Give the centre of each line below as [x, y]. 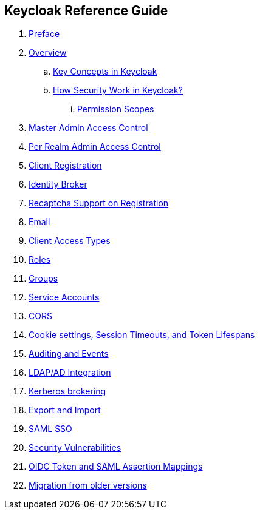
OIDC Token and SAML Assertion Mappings [116, 467]
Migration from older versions [88, 485]
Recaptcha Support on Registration [99, 203]
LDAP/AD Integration [70, 373]
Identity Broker [58, 184]
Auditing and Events [69, 354]
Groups [43, 279]
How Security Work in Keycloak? [118, 90]
